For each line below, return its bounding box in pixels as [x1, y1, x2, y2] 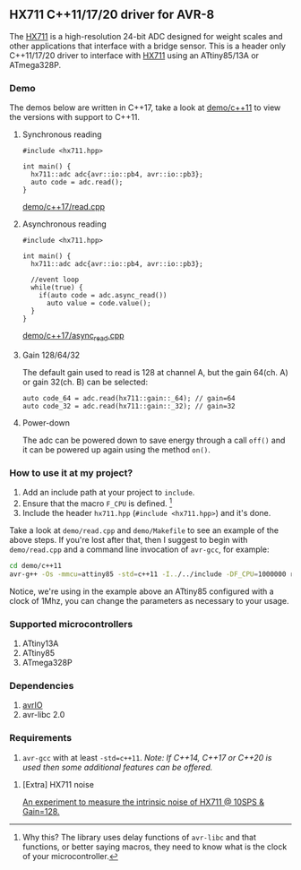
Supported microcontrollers [9, 617, 133, 630]
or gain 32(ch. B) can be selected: [21, 376, 149, 387]
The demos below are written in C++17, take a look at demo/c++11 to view [9, 102, 281, 113]
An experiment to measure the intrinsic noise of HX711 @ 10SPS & [21, 797, 265, 807]
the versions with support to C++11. [9, 112, 141, 123]
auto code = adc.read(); [30, 178, 124, 187]
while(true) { [30, 283, 83, 292]
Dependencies [9, 679, 74, 692]
